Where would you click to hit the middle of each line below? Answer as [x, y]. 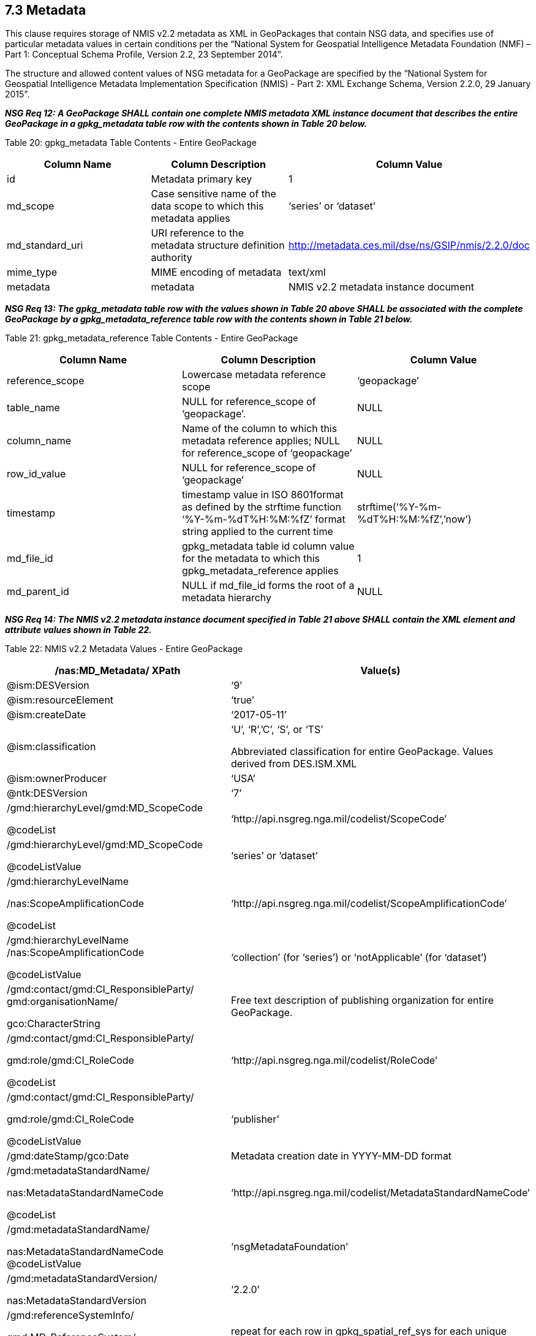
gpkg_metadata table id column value [268, 546]
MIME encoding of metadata [216, 272]
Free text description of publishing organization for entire [362, 1000]
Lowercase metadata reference [254, 375]
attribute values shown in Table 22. [78, 630]
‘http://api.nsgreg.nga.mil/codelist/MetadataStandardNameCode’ [380, 1193]
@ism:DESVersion [48, 685]
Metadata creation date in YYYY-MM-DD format [341, 1156]
